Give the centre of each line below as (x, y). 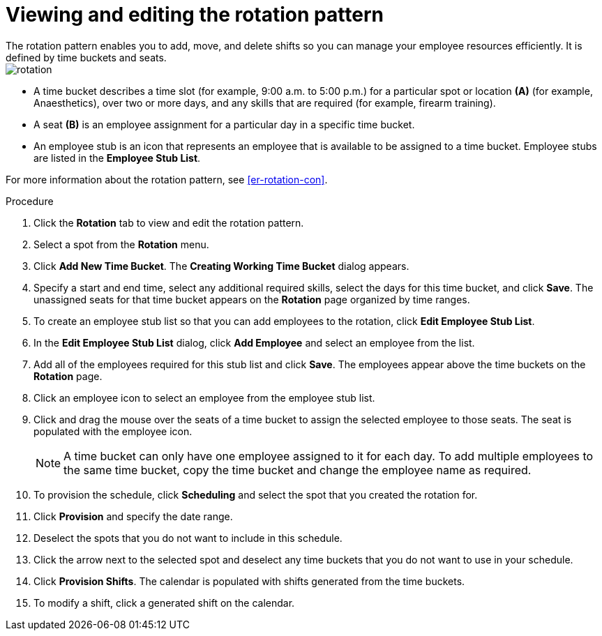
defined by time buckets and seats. (86, 57)
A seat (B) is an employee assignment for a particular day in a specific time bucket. (224, 124)
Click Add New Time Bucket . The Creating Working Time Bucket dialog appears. (221, 266)
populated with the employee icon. (113, 431)
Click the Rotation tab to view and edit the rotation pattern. (169, 222)
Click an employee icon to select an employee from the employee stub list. (204, 397)
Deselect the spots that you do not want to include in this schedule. (188, 538)
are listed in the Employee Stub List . (117, 158)
